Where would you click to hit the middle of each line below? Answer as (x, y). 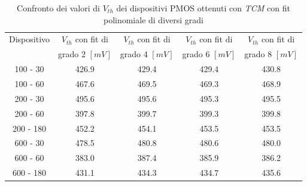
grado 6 (196, 54)
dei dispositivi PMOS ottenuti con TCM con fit (203, 8)
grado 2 (72, 54)
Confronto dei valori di (58, 8)
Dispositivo (30, 39)
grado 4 (134, 54)
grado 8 (258, 54)
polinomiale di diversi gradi (153, 19)
